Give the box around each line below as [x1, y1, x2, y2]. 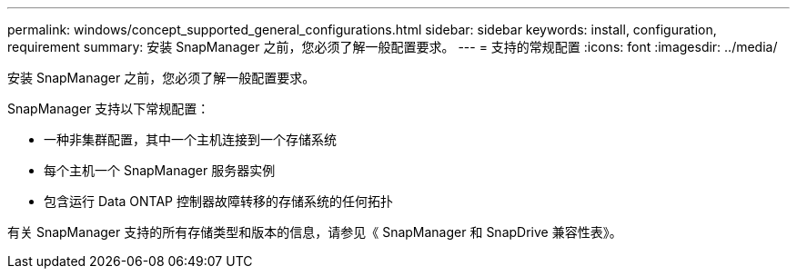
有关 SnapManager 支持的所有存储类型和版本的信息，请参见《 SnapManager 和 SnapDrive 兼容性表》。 [7, 224, 622, 240]
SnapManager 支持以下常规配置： [7, 101, 210, 116]
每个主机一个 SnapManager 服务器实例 [44, 163, 276, 178]
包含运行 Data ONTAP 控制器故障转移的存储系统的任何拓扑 [44, 193, 393, 209]
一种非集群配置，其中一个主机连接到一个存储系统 [44, 132, 337, 147]
